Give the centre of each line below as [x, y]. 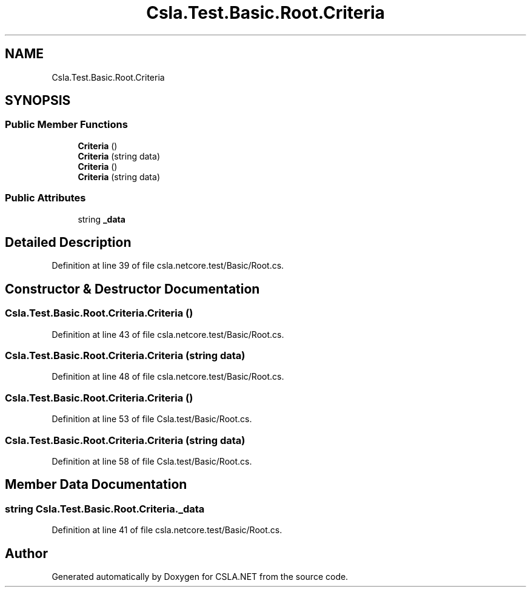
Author [26, 553]
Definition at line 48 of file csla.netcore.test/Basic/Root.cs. [168, 377]
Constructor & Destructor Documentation [132, 289]
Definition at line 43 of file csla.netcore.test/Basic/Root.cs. [168, 334]
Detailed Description [68, 242]
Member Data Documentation [96, 485]
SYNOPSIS [38, 101]
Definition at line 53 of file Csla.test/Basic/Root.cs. [152, 419]
